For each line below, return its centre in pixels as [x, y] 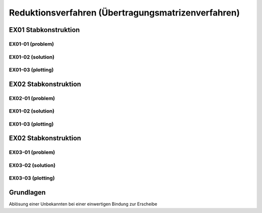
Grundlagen [27, 192]
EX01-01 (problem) [32, 44]
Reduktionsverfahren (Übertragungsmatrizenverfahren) [124, 13]
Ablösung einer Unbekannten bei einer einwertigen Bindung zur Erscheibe [83, 204]
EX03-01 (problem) [32, 152]
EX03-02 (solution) [32, 165]
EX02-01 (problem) [32, 98]
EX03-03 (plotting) [32, 178]
